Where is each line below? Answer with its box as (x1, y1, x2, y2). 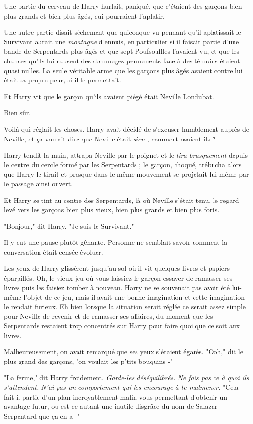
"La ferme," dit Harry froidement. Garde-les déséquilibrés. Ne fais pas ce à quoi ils (4, 372, 249, 383)
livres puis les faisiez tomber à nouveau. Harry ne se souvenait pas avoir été (4, 282, 230, 292)
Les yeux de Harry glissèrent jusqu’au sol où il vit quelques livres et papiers (4, 263, 230, 273)
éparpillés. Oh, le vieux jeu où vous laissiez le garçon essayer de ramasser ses (4, 273, 233, 283)
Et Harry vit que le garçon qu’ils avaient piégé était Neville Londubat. (4, 91, 214, 101)
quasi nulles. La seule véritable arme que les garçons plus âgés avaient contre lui (4, 65, 243, 75)
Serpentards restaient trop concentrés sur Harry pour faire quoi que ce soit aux (4, 321, 240, 331)
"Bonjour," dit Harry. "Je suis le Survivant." (4, 221, 134, 231)
